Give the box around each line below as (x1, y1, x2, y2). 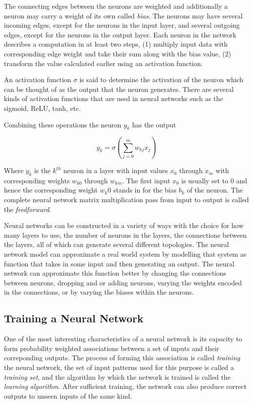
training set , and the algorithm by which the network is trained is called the (4, 371, 231, 382)
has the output (132, 119, 176, 129)
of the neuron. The (186, 185, 243, 195)
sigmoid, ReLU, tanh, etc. (4, 103, 81, 113)
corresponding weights (4, 175, 70, 185)
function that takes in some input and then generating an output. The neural (4, 258, 235, 268)
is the (34, 165, 51, 176)
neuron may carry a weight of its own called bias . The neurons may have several (4, 10, 243, 20)
